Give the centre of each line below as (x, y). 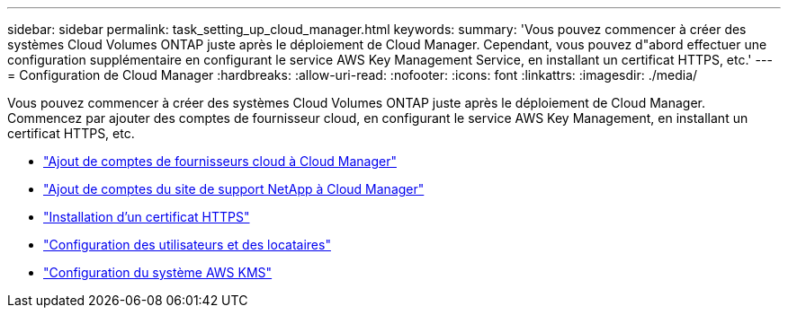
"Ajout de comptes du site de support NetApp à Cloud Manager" (234, 189)
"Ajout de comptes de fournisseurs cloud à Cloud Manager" (220, 161)
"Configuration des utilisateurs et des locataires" (187, 245)
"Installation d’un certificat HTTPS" (147, 217)
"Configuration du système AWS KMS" (158, 272)
